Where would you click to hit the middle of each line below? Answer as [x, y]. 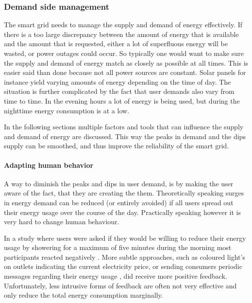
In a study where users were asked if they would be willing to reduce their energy [125, 238]
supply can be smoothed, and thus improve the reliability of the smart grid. [117, 146]
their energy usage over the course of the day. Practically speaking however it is [122, 212]
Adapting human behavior [49, 165]
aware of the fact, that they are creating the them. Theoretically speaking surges [124, 193]
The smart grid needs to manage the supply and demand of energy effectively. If [123, 25]
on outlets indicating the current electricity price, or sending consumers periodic [123, 266]
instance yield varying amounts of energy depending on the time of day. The [118, 81]
